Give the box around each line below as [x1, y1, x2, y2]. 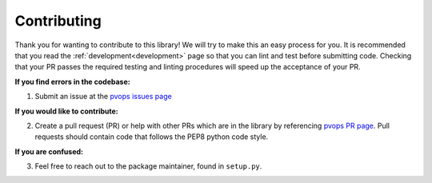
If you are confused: [14, 146, 84, 156]
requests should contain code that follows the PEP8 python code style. [34, 132, 269, 141]
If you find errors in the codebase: [14, 77, 131, 86]
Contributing [14, 12, 102, 30]
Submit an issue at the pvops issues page [34, 92, 172, 101]
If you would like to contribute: [14, 106, 119, 116]
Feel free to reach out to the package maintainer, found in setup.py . [34, 161, 262, 171]
